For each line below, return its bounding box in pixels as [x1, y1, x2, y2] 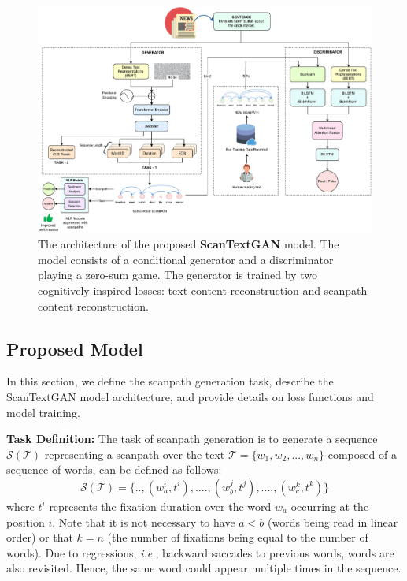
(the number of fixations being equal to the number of [107, 529, 368, 546]
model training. [6, 404, 80, 420]
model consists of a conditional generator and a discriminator [38, 251, 334, 267]
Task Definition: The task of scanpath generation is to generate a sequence [6, 430, 378, 447]
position [6, 513, 45, 530]
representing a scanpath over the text [44, 445, 225, 462]
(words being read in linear [268, 513, 398, 530]
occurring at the [290, 497, 369, 514]
